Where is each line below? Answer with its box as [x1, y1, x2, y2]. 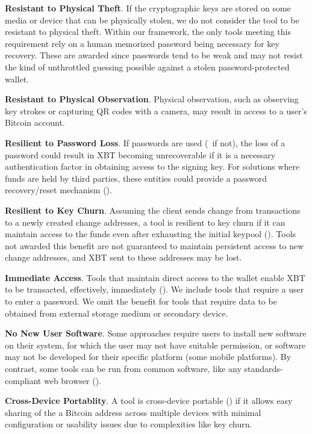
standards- [244, 362, 283, 375]
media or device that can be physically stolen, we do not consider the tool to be [5, 13, 299, 26]
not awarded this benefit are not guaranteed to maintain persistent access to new [5, 239, 304, 252]
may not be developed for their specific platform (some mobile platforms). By [5, 350, 292, 363]
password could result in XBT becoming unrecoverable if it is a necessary [5, 148, 276, 161]
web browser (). [43, 374, 101, 386]
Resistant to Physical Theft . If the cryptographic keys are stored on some [5, 2, 291, 14]
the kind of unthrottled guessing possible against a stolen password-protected [5, 60, 290, 73]
